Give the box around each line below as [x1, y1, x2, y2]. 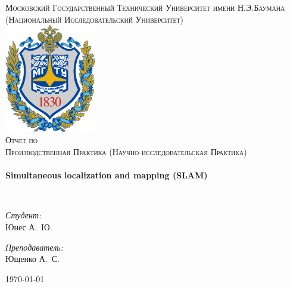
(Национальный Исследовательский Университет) [5, 13, 184, 25]
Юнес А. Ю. [5, 220, 52, 233]
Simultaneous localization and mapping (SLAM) [5, 169, 208, 181]
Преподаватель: [5, 240, 63, 253]
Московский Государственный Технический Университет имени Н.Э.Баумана [5, 1, 285, 13]
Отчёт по [5, 134, 38, 146]
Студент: [5, 209, 42, 221]
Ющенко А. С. [5, 252, 60, 265]
